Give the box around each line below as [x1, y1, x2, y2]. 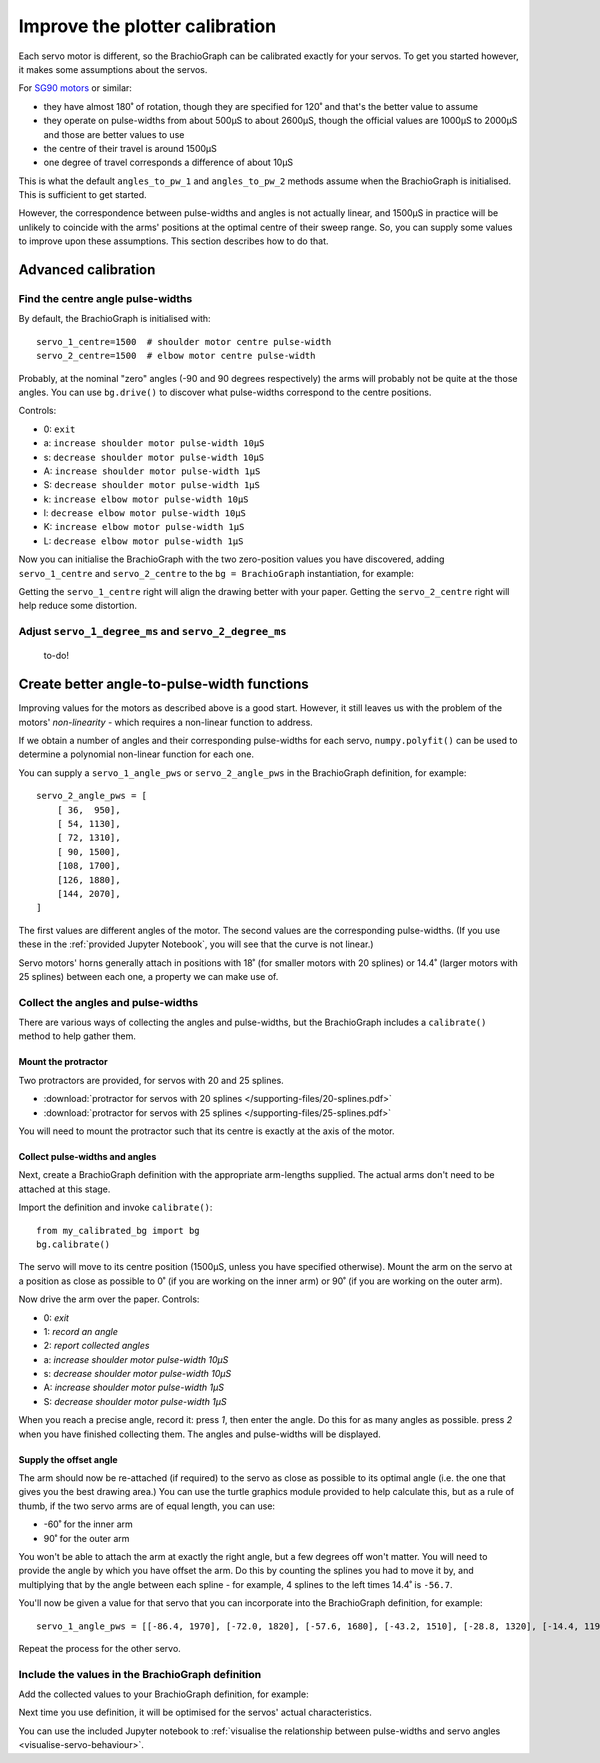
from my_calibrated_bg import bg [36, 1225, 200, 1236]
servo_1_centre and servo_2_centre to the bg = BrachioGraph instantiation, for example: [18, 567, 414, 579]
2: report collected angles [43, 1340, 150, 1352]
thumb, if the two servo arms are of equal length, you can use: [18, 1500, 275, 1512]
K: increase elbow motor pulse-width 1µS [43, 521, 245, 533]
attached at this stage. [18, 1183, 111, 1195]
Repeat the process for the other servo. [18, 1642, 182, 1654]
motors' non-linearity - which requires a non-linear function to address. [18, 716, 314, 728]
